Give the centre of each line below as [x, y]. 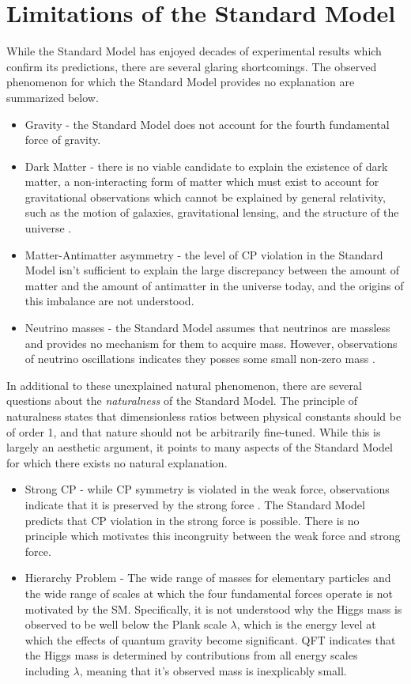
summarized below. [53, 97]
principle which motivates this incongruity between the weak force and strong [213, 536]
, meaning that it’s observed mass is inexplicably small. [213, 670]
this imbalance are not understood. [109, 301]
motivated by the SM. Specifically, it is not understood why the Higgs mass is [213, 608]
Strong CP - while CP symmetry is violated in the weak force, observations [207, 489]
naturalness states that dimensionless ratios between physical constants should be [204, 416]
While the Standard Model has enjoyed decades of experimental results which [194, 51]
